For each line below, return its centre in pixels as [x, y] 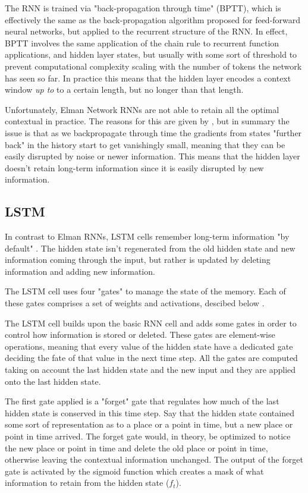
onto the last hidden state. [53, 381]
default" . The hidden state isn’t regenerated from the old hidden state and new [150, 248]
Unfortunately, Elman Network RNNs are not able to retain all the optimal [142, 109]
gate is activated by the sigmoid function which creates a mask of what [134, 471]
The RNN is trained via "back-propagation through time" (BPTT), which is [143, 8]
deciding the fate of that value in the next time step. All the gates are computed [151, 358]
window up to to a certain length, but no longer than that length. [124, 90]
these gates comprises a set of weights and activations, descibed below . [135, 303]
